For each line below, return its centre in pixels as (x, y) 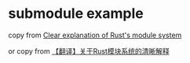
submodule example (76, 14)
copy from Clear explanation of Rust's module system (95, 35)
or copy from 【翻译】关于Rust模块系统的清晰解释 (89, 51)
